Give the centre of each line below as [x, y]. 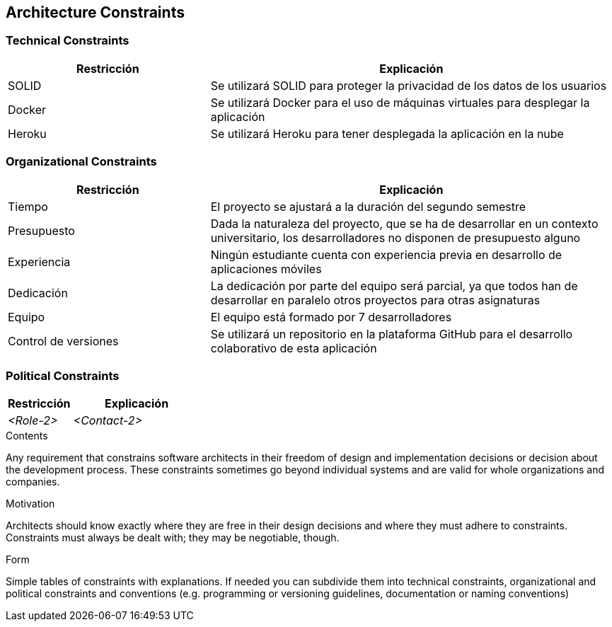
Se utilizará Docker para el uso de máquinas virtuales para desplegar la [400, 102]
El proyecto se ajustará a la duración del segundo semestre [368, 206]
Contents [27, 436]
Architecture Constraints [95, 12]
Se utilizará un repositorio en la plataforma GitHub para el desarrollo [392, 334]
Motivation [30, 504]
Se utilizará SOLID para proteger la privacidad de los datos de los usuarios [409, 85]
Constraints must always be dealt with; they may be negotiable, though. [173, 538]
